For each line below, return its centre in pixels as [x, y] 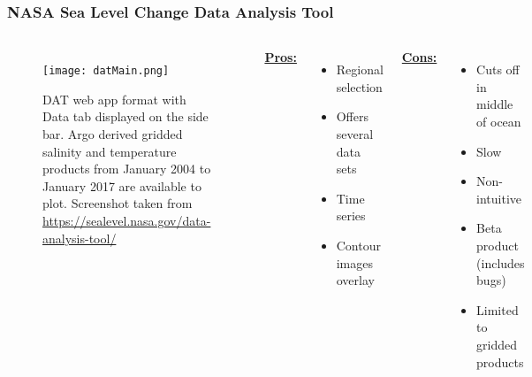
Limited [498, 309]
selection [359, 86]
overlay [355, 280]
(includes [501, 262]
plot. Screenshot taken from [118, 203]
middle [495, 104]
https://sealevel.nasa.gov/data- [127, 221]
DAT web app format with [114, 99]
